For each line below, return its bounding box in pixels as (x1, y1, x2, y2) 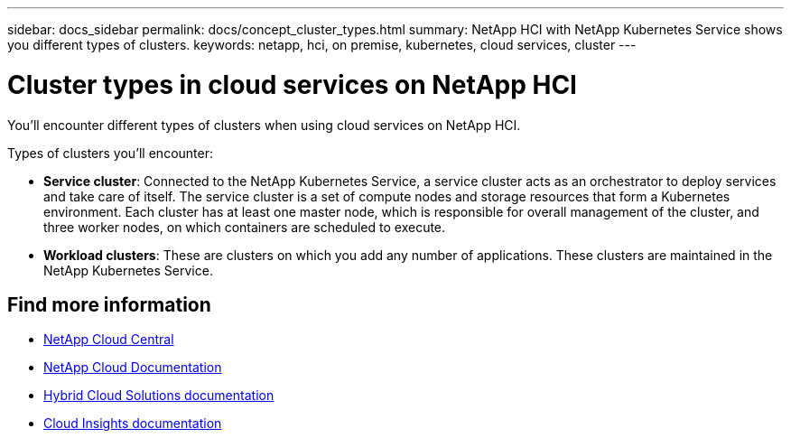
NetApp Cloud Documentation (43, 359, 222, 376)
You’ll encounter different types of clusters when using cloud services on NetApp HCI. (7, 116, 521, 133)
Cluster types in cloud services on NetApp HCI (7, 69, 577, 100)
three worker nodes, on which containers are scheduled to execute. (43, 219, 446, 235)
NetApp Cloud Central (43, 331, 174, 348)
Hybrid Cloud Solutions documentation (43, 387, 275, 404)
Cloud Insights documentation (43, 415, 222, 432)
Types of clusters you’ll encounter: (7, 144, 213, 161)
